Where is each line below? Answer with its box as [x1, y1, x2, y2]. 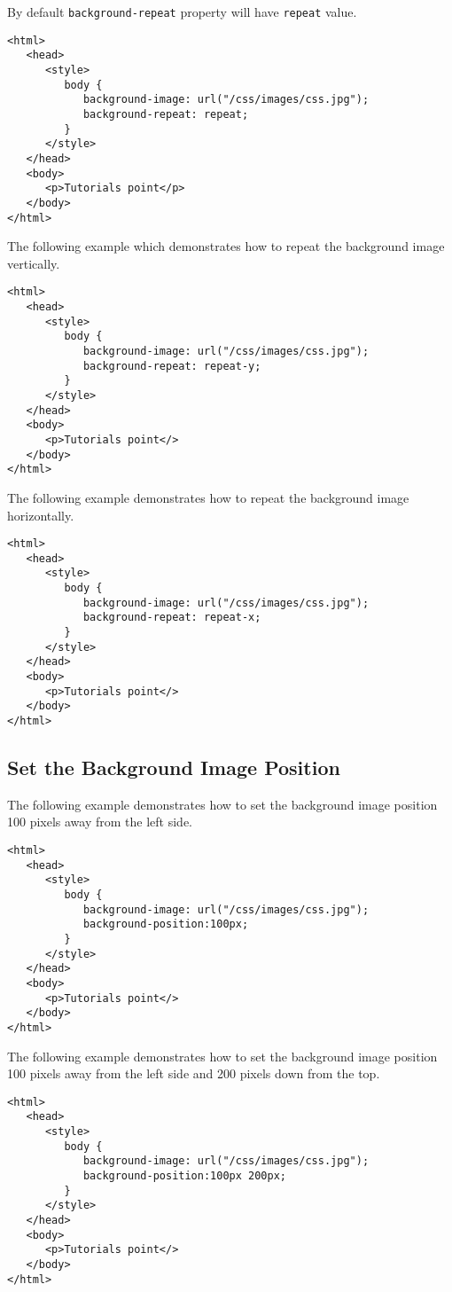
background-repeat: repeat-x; [82, 611, 261, 624]
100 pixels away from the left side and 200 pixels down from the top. [7, 1064, 380, 1083]
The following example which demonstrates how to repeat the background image [7, 237, 445, 255]
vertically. [7, 254, 60, 272]
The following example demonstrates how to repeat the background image [7, 488, 409, 506]
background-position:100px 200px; [82, 1170, 286, 1183]
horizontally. [7, 505, 74, 524]
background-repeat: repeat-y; [82, 359, 261, 372]
